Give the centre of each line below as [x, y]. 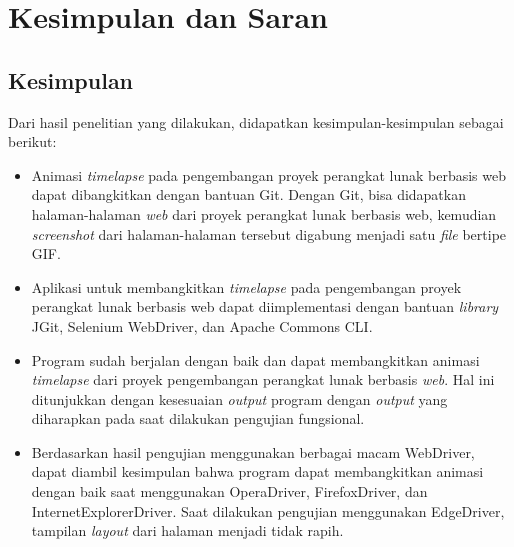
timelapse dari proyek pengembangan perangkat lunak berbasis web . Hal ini [263, 379]
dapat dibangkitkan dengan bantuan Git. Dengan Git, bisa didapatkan [248, 194]
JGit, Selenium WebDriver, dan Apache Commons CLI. [202, 325]
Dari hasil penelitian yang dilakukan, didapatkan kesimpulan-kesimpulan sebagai [256, 121]
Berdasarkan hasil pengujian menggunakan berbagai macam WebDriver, [253, 451]
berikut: [32, 141]
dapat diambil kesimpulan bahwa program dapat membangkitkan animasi [257, 471]
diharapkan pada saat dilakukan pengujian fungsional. [198, 418]
